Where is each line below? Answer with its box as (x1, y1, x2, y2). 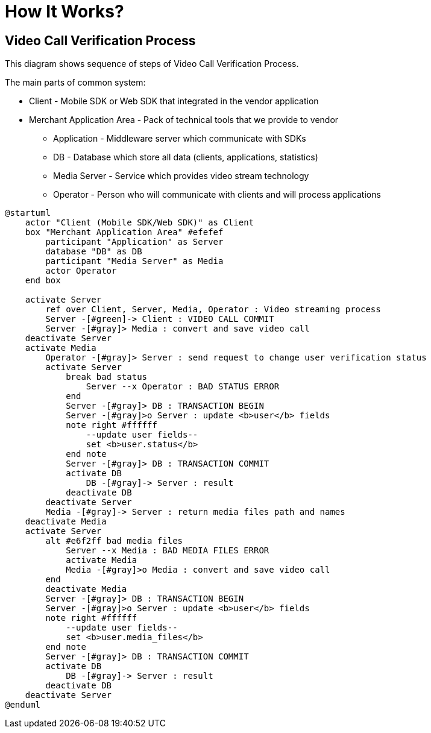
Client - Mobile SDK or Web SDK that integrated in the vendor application (29, 96, 319, 107)
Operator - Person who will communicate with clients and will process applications (53, 189, 381, 200)
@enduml (5, 700, 41, 710)
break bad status (66, 372, 148, 382)
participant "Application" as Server (45, 237, 224, 247)
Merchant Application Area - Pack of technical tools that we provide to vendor (29, 115, 339, 125)
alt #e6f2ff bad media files (45, 536, 183, 546)
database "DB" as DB (45, 247, 142, 257)
